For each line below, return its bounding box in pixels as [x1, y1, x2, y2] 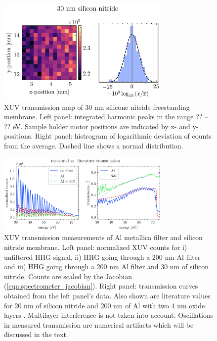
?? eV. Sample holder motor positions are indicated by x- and [4, 121, 190, 131]
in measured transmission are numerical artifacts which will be [4, 319, 194, 330]
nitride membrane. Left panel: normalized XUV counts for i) [4, 242, 187, 252]
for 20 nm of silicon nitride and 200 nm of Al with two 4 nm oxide [4, 300, 205, 310]
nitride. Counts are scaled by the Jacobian [4, 271, 132, 281]
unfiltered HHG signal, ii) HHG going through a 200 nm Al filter [4, 251, 201, 262]
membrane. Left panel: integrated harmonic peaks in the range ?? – [4, 111, 209, 122]
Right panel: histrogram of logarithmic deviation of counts [35, 131, 212, 141]
